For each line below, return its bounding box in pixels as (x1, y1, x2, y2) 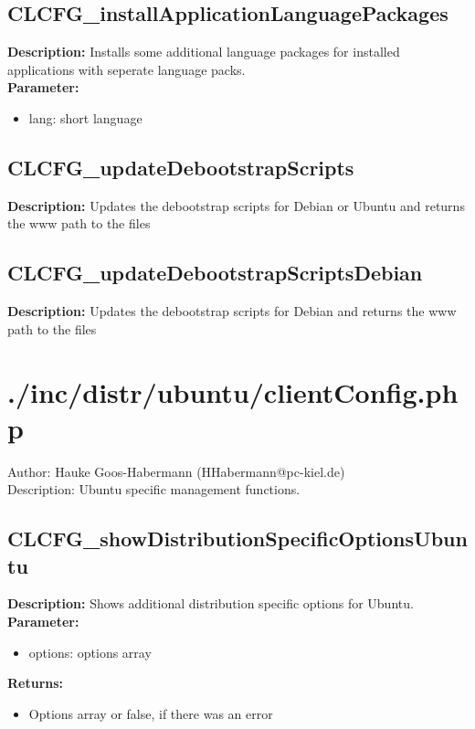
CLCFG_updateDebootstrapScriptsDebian (7, 259, 423, 287)
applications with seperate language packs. (7, 59, 246, 79)
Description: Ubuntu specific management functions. (7, 480, 301, 499)
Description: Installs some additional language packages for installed (7, 42, 400, 61)
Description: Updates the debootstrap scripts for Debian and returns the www (7, 301, 457, 321)
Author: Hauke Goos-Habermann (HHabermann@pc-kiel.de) (7, 461, 345, 481)
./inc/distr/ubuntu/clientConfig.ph (7, 373, 459, 410)
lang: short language (28, 108, 142, 127)
